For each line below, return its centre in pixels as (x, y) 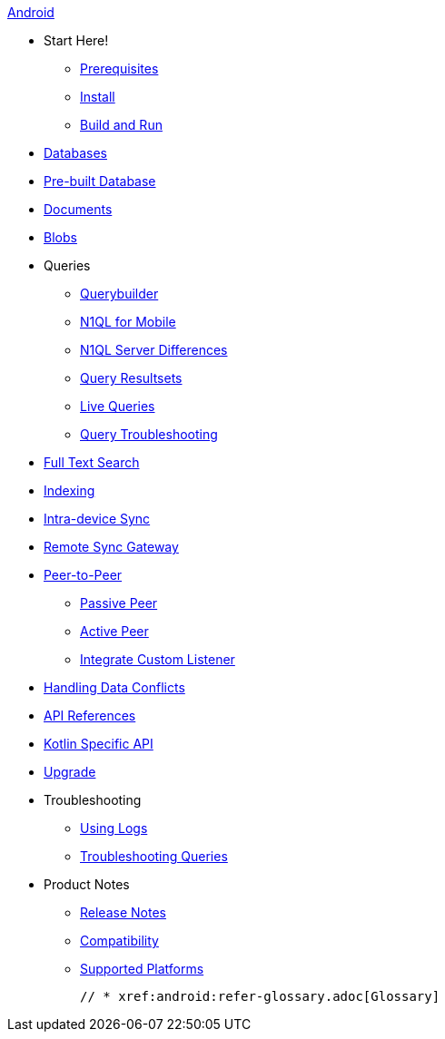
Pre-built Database (100, 181)
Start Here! (76, 40)
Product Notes (87, 884)
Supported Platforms (142, 969)
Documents (78, 209)
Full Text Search (92, 462)
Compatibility (119, 941)
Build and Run (121, 125)
